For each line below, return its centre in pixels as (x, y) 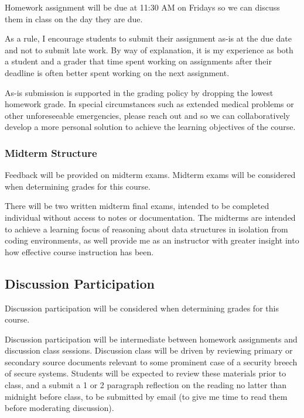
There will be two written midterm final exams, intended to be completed (137, 206)
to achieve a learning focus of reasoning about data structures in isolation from (146, 229)
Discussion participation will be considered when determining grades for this (142, 308)
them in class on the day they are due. (74, 18)
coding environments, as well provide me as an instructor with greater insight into (152, 240)
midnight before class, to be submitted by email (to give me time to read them (146, 396)
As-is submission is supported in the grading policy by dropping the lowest (139, 92)
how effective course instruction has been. (79, 251)
